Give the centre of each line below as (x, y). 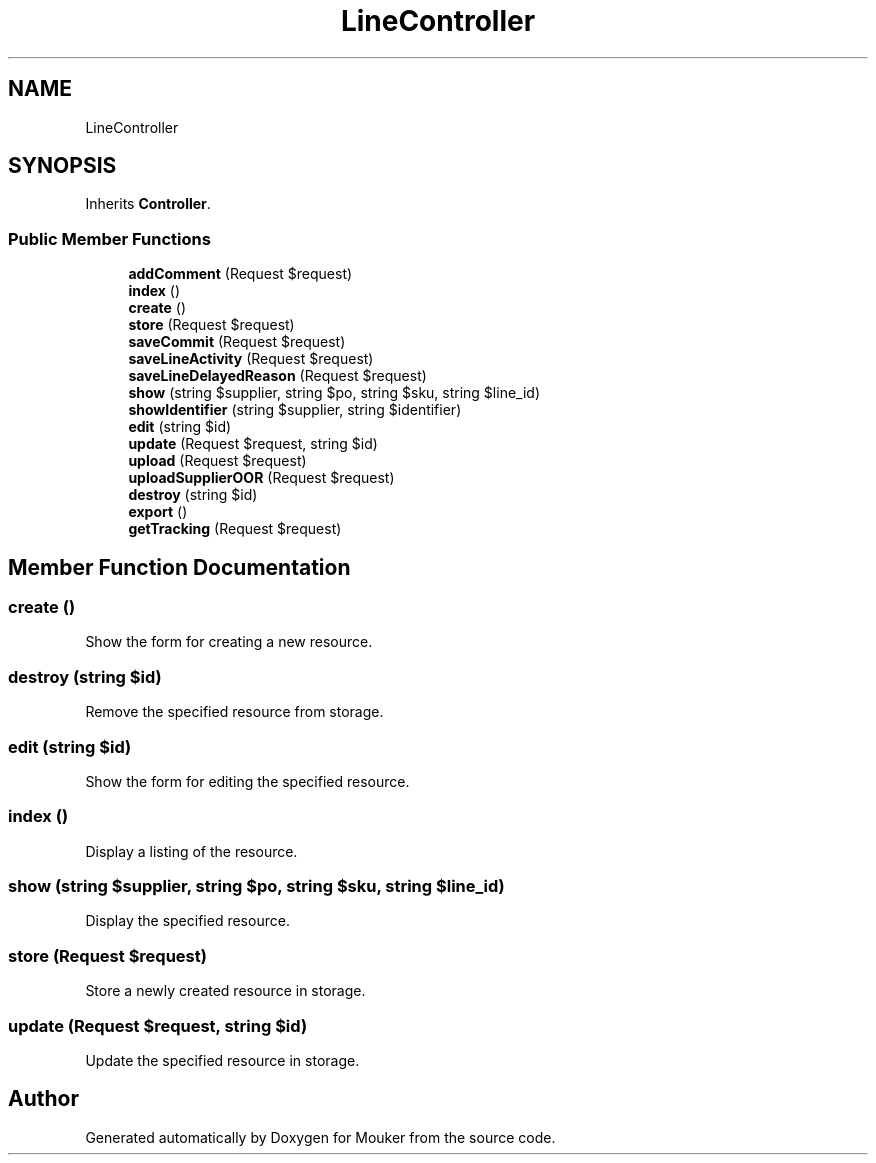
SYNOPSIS (62, 166)
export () (158, 512)
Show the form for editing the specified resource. (247, 781)
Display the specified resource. (187, 921)
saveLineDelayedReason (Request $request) (277, 376)
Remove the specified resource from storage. (234, 712)
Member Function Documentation (179, 567)
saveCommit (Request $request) (237, 342)
